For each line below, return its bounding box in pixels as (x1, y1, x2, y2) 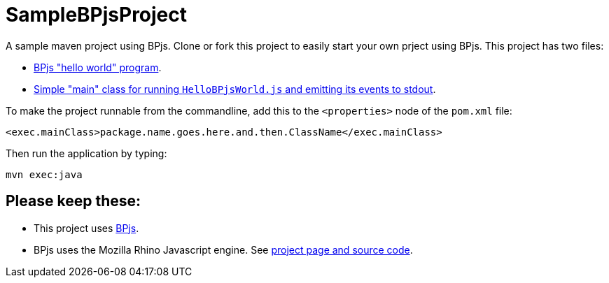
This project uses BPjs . (34, 222, 139, 234)
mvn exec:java (6, 168, 83, 180)
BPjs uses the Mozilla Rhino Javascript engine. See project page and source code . (34, 243, 413, 256)
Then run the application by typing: (6, 147, 167, 159)
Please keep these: (6, 192, 141, 210)
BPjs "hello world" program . (34, 61, 162, 73)
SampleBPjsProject (6, 3, 188, 27)
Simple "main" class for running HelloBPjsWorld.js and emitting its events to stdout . (34, 82, 436, 95)
